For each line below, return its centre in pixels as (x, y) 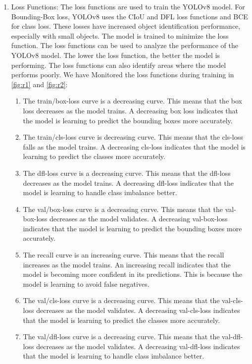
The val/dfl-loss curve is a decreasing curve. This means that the (121, 337)
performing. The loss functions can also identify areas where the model (119, 65)
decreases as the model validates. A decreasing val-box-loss (139, 219)
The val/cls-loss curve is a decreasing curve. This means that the (121, 300)
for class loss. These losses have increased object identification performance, (126, 26)
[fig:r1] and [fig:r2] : (39, 84)
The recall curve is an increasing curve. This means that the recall (124, 255)
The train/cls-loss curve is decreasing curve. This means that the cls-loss (133, 137)
